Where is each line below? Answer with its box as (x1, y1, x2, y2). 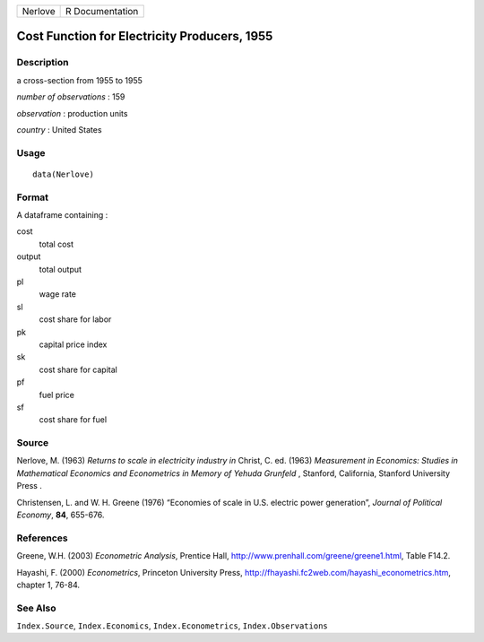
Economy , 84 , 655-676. (16, 509, 105, 520)
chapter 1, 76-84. (16, 579, 81, 590)
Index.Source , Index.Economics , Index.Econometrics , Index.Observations (16, 620, 328, 631)
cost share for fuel (39, 414, 108, 425)
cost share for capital (39, 364, 118, 375)
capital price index (39, 339, 108, 350)
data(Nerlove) (32, 169, 94, 179)
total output (39, 264, 82, 274)
